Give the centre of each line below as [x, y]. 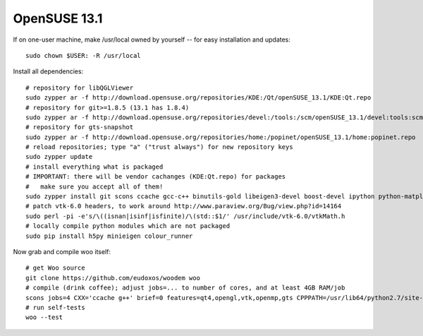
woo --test [44, 317]
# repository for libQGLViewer [80, 88]
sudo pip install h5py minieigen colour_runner [109, 236]
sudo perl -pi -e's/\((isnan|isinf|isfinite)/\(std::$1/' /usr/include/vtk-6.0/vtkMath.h [185, 216]
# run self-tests [55, 307]
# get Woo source [55, 268]
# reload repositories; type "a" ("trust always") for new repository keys [159, 147]
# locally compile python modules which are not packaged [128, 226]
